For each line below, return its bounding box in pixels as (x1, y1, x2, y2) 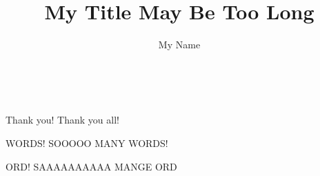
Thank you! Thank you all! (6, 113, 119, 127)
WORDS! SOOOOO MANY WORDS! (6, 135, 168, 150)
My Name (158, 37, 201, 52)
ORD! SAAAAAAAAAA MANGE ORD (6, 159, 177, 173)
